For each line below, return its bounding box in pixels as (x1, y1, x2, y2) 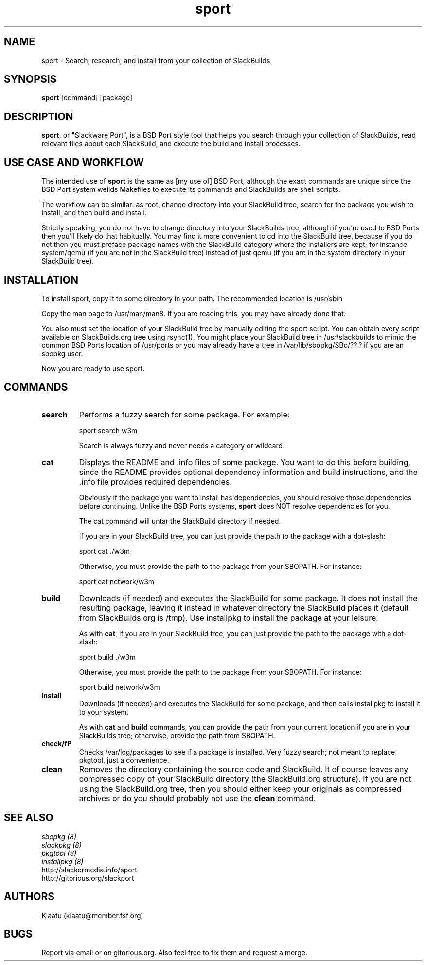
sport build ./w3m (79, 652, 136, 661)
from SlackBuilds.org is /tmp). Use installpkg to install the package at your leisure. (79, 612, 378, 623)
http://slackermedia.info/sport (41, 865, 137, 874)
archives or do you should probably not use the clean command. (79, 793, 316, 803)
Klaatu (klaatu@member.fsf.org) (41, 911, 143, 920)
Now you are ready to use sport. (41, 364, 145, 373)
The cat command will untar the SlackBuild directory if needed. (79, 516, 281, 525)
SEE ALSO (4, 812, 53, 824)
